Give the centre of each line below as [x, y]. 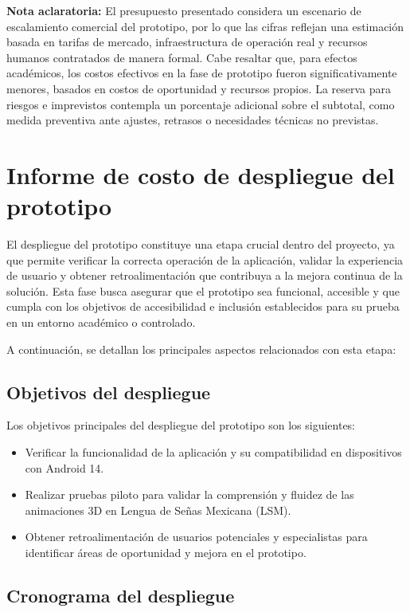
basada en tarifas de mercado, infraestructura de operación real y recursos [187, 42]
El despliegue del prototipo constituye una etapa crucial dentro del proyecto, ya [201, 244]
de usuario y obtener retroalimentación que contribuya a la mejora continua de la [205, 275]
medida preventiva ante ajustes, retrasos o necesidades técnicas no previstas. [193, 120]
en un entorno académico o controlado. [101, 322]
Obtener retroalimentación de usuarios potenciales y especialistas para [196, 537]
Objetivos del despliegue [109, 392]
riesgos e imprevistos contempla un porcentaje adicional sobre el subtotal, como [201, 104]
